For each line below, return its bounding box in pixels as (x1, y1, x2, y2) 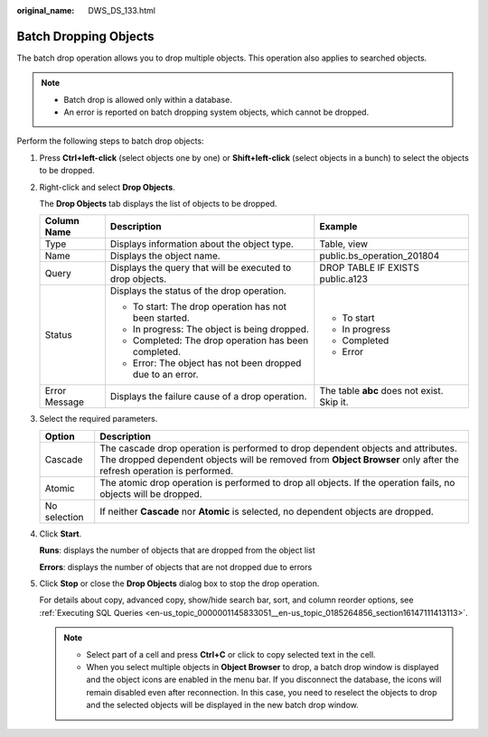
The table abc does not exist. (319, 385, 444, 397)
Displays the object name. (109, 249, 221, 262)
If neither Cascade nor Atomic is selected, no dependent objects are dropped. (99, 505, 434, 518)
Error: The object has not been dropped (132, 357, 302, 369)
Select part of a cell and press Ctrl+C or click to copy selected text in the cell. (86, 648, 376, 659)
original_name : (16, 5, 75, 15)
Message (44, 396, 85, 408)
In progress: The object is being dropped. (132, 323, 309, 336)
